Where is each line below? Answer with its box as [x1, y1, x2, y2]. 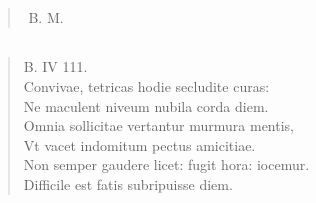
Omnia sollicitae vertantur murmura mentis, [23, 115, 294, 136]
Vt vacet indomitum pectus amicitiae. [23, 134, 256, 155]
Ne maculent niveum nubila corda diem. [23, 95, 269, 116]
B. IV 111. [23, 56, 88, 77]
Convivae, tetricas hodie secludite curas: [23, 75, 270, 96]
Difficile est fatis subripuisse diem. [23, 173, 233, 194]
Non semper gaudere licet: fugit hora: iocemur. [23, 154, 310, 175]
